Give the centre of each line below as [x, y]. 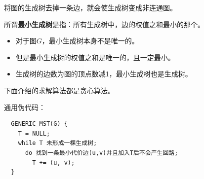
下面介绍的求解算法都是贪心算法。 [59, 90]
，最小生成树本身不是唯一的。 [90, 41]
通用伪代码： [25, 107]
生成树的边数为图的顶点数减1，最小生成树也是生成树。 [104, 74]
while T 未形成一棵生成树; [58, 143]
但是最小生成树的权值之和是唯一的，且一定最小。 [95, 57]
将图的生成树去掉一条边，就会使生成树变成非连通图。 [90, 7]
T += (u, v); [54, 162]
